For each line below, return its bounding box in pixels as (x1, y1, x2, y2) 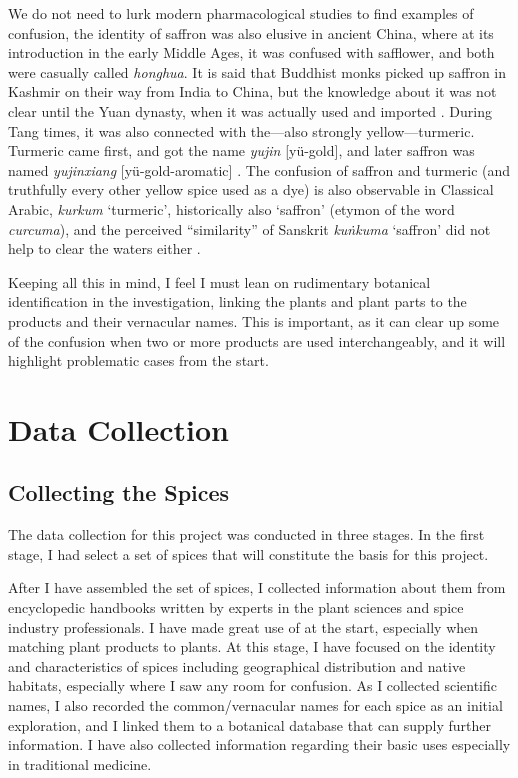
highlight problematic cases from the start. (8, 350, 269, 371)
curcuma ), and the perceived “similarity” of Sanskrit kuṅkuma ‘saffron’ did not (8, 218, 491, 239)
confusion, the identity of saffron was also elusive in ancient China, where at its (8, 22, 494, 43)
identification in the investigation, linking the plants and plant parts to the (8, 291, 467, 312)
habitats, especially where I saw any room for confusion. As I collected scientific (8, 675, 497, 696)
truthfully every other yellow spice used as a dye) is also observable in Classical (8, 179, 494, 200)
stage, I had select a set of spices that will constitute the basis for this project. (8, 543, 489, 564)
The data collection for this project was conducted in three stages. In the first (8, 524, 485, 545)
